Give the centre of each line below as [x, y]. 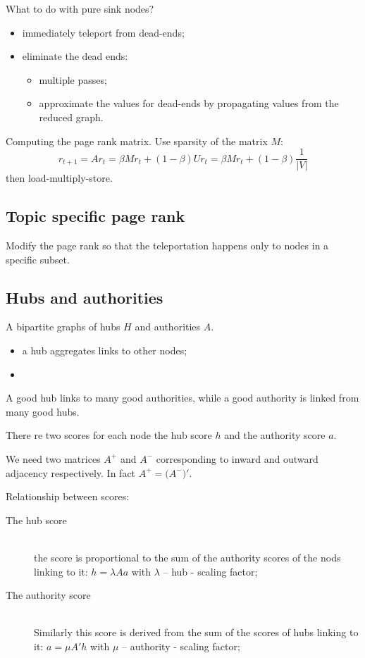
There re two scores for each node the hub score [109, 435]
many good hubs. [43, 411]
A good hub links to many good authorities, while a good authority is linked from [182, 398]
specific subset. [38, 259]
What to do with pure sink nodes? [80, 8]
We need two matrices [53, 458]
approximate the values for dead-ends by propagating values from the [189, 103]
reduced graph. [71, 117]
